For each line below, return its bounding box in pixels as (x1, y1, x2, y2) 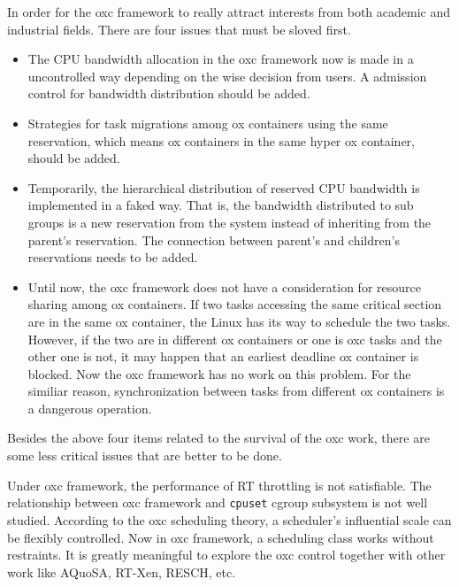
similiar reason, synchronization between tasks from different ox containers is (27, 382, 445, 400)
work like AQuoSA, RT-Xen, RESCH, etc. (7, 562, 236, 581)
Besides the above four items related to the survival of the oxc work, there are (7, 429, 430, 447)
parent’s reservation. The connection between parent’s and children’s (27, 230, 400, 249)
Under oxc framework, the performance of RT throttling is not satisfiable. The (7, 475, 432, 494)
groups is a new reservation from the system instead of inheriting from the (27, 212, 432, 231)
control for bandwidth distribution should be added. (27, 84, 310, 103)
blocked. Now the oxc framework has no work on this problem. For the (27, 364, 411, 382)
